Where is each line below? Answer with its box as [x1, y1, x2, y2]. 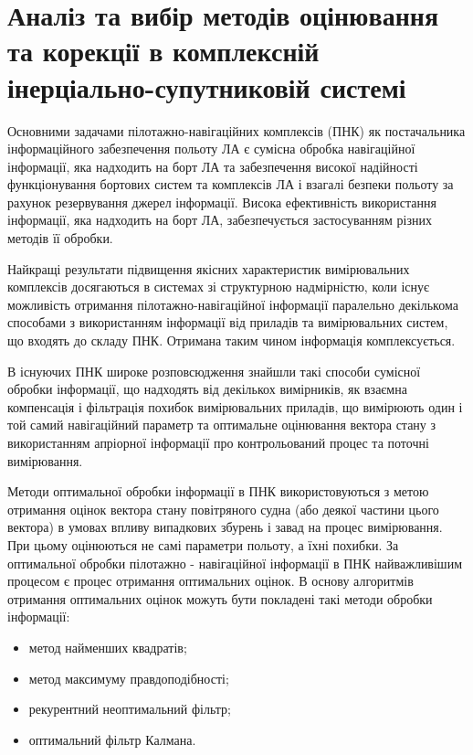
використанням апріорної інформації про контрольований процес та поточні [7, 433, 429, 452]
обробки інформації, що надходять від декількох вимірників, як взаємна [7, 379, 407, 399]
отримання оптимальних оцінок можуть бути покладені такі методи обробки [7, 589, 433, 608]
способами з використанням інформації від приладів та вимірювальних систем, [7, 313, 448, 332]
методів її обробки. [7, 229, 113, 248]
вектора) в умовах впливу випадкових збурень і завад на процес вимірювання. [7, 517, 443, 537]
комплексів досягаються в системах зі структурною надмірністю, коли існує [7, 277, 430, 296]
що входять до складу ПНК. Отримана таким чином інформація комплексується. [7, 331, 456, 350]
